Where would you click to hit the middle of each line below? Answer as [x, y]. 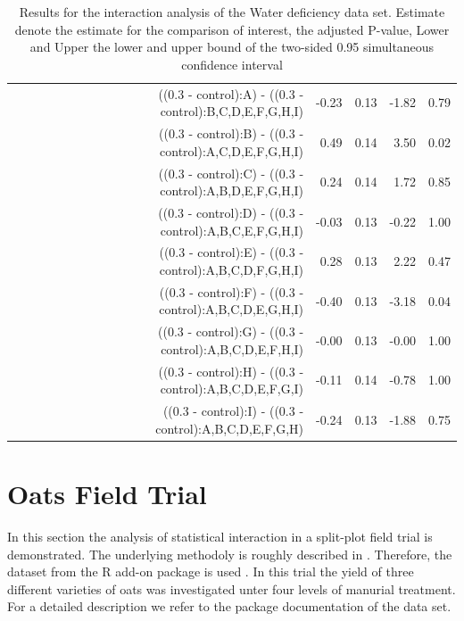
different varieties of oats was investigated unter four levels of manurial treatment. [232, 588]
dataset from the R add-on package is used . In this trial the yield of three [211, 571]
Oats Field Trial [107, 493]
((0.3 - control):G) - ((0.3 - [231, 331]
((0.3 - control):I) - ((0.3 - [233, 411]
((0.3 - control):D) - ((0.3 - [231, 212]
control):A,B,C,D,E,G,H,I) [232, 309]
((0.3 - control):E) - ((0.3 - [232, 252]
